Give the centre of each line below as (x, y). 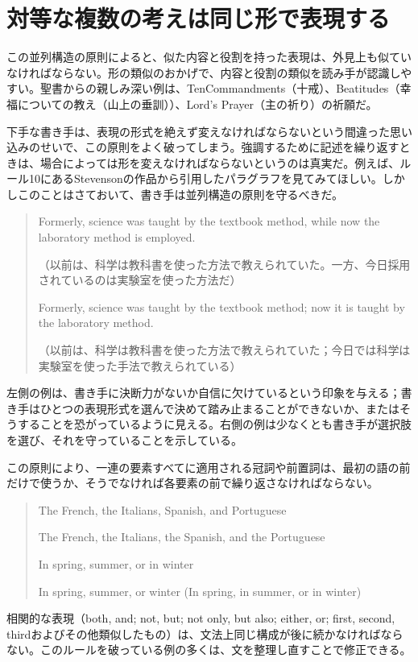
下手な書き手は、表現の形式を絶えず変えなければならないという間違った (198, 131)
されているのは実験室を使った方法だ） (140, 280)
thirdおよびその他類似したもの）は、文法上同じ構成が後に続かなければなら (205, 633)
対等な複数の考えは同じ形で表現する (199, 18)
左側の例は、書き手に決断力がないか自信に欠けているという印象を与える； (204, 393)
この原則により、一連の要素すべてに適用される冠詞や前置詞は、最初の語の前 (209, 467)
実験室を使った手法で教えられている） (140, 365)
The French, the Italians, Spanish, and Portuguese (162, 509)
